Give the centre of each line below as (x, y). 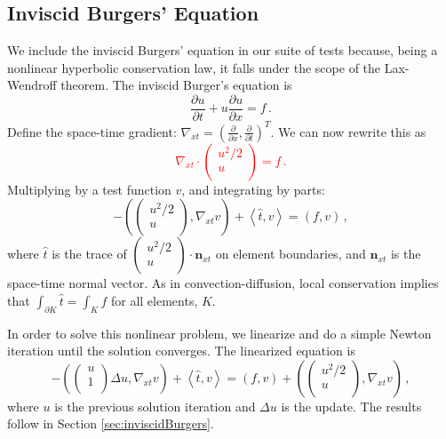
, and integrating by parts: (253, 189)
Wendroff (32, 85)
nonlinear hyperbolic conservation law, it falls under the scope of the (194, 67)
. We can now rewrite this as (348, 131)
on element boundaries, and (291, 254)
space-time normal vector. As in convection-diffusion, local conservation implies (223, 283)
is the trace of (89, 254)
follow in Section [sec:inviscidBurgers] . (111, 423)
